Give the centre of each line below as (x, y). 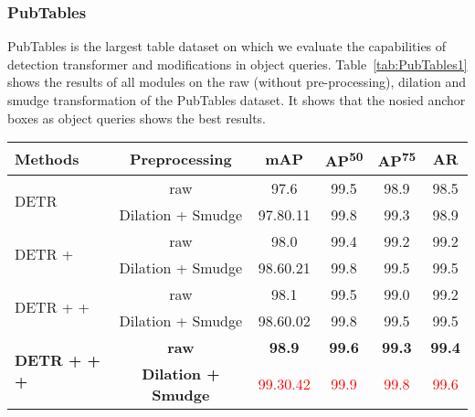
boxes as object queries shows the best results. (137, 118)
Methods (47, 158)
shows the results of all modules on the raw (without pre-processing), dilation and (237, 82)
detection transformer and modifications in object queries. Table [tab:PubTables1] (237, 64)
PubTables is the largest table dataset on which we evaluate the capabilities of (227, 46)
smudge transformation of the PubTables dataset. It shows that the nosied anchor (237, 100)
